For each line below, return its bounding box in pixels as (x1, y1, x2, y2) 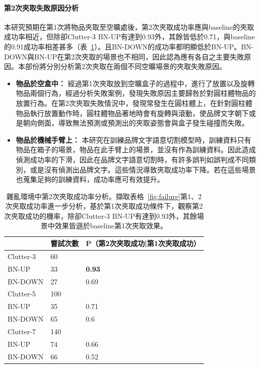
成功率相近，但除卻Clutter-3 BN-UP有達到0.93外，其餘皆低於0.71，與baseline (4, 31, 255, 42)
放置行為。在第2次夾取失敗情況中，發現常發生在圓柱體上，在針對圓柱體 (16, 97, 252, 108)
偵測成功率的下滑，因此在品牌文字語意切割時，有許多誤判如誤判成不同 (16, 154, 249, 164)
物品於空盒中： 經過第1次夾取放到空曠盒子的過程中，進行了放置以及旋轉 (16, 78, 255, 88)
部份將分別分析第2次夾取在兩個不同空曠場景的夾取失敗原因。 (25, 61, 226, 72)
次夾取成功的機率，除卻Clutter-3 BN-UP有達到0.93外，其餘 (4, 210, 197, 221)
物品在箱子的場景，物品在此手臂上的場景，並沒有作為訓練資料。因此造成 (16, 144, 256, 155)
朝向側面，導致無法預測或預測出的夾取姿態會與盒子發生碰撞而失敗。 (23, 117, 249, 128)
